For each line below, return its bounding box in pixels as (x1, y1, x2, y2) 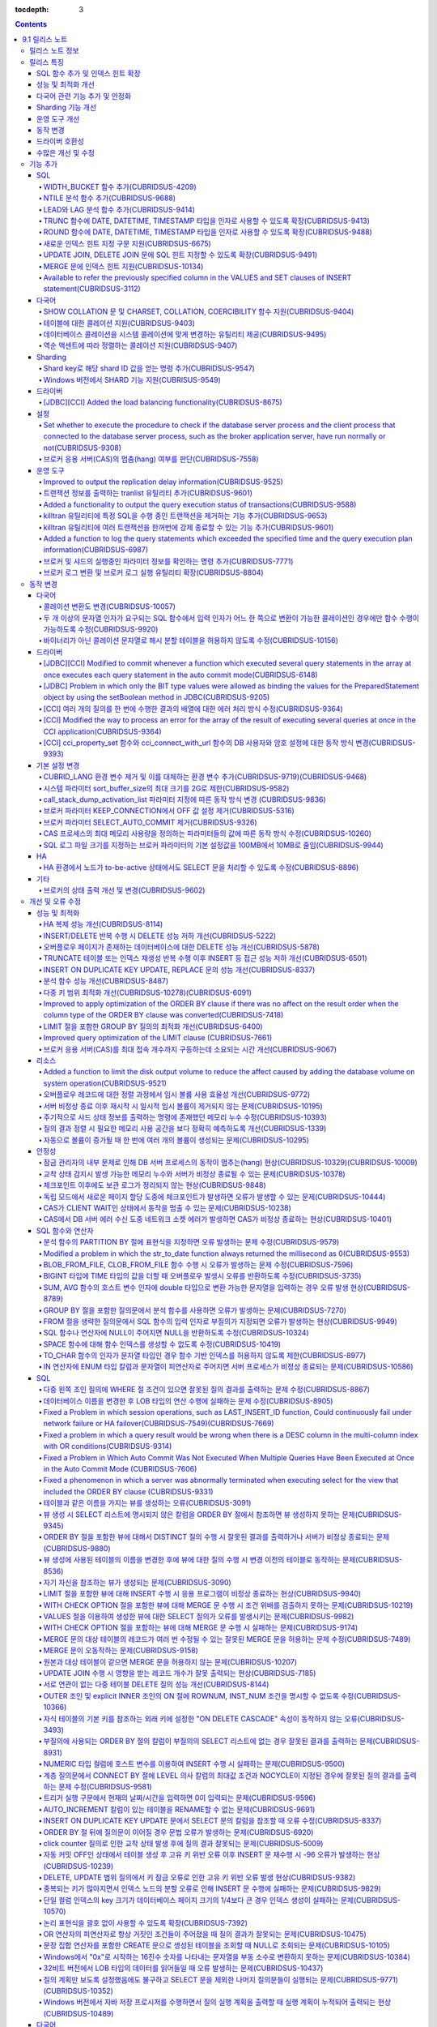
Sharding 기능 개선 (36, 102, 97, 113)
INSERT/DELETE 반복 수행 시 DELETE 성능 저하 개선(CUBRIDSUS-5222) (43, 931, 277, 941)
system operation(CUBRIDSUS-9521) (43, 1078, 168, 1088)
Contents (15, 19, 48, 29)
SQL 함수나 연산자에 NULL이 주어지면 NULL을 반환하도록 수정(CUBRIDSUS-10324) (43, 1328, 309, 1338)
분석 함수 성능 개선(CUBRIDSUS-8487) (43, 976, 169, 986)
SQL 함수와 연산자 (36, 1225, 94, 1236)
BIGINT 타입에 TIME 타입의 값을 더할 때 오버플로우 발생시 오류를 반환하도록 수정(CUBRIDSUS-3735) (43, 1271, 362, 1281)
